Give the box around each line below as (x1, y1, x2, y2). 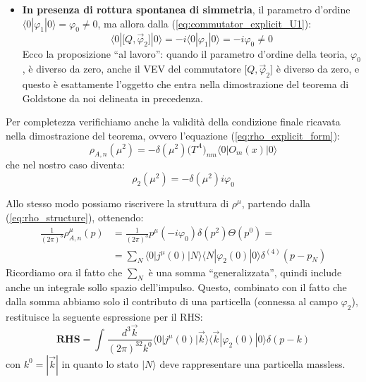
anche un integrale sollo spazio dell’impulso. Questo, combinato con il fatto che (6, 280, 347, 295)
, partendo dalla (241, 195, 311, 210)
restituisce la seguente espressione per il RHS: (6, 309, 203, 324)
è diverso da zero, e (276, 61, 360, 76)
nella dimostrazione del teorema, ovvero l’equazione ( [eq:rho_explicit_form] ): (6, 128, 340, 142)
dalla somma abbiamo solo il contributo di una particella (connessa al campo (6, 293, 338, 308)
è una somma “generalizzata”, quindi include (148, 264, 342, 279)
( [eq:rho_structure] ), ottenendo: (6, 209, 144, 224)
